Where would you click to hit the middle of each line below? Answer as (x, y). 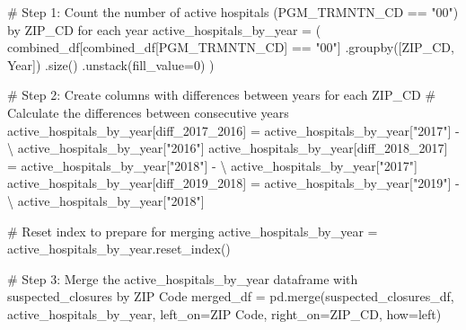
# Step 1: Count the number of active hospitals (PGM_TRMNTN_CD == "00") (233, 12)
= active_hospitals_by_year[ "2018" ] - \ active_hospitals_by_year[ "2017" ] (212, 165)
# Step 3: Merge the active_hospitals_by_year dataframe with (183, 278)
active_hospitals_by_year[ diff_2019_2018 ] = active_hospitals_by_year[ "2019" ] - (233, 183)
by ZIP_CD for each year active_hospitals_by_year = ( (164, 29)
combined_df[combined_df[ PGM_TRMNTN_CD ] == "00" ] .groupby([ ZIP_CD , (231, 47)
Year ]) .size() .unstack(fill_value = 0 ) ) (111, 64)
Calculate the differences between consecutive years (148, 112)
